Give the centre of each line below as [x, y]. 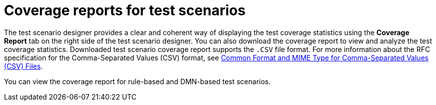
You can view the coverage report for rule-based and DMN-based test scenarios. [138, 81]
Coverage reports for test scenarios [125, 10]
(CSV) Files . [23, 66]
